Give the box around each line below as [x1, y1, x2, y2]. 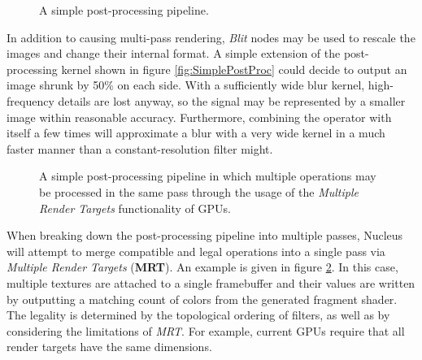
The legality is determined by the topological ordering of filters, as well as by [7, 306, 390, 323]
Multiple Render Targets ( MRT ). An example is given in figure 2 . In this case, [7, 258, 398, 275]
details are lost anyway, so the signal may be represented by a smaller [58, 92, 406, 109]
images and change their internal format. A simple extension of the [7, 45, 341, 62]
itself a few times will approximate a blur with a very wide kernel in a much [7, 124, 385, 141]
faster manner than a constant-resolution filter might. [7, 140, 273, 157]
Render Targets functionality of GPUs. [39, 199, 231, 216]
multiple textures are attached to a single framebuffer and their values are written [7, 274, 415, 291]
